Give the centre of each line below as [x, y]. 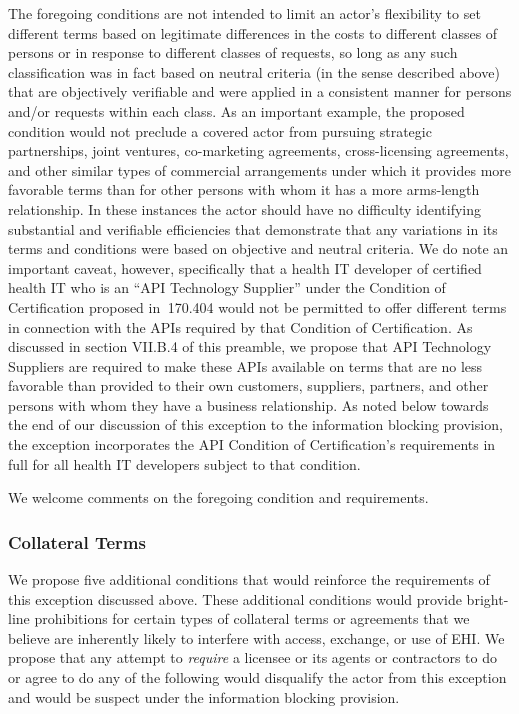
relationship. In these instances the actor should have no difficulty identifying [244, 208]
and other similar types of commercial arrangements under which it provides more [260, 169]
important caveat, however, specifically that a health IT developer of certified [245, 267]
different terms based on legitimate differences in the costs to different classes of [253, 32]
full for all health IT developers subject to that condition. [184, 463]
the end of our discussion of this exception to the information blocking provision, [255, 424]
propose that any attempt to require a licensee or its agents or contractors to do [252, 657]
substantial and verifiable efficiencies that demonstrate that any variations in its [253, 228]
